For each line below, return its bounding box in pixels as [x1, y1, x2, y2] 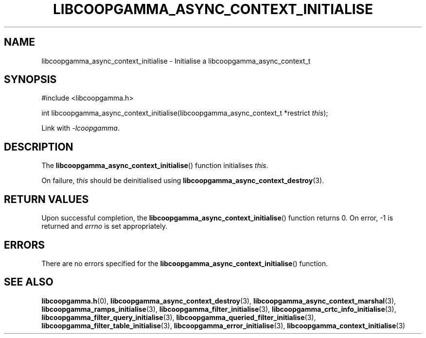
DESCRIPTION [4, 140, 73, 153]
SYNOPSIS [4, 73, 57, 86]
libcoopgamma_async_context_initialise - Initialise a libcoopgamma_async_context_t [41, 56, 311, 65]
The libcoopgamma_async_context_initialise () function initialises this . [41, 161, 268, 170]
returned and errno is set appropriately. [41, 222, 168, 231]
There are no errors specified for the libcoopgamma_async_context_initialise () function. [41, 259, 328, 268]
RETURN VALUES [4, 193, 89, 205]
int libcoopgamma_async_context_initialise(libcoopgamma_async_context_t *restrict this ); [41, 109, 328, 118]
